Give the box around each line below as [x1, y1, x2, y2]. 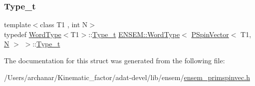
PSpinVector [191, 29, 229, 39]
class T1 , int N [40, 19, 88, 30]
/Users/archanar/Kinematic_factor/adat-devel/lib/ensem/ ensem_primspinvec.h [4, 72, 250, 82]
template [4, 19, 31, 30]
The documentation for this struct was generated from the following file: [4, 55, 225, 65]
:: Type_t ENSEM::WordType [88, 29, 180, 39]
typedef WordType [4, 29, 61, 39]
